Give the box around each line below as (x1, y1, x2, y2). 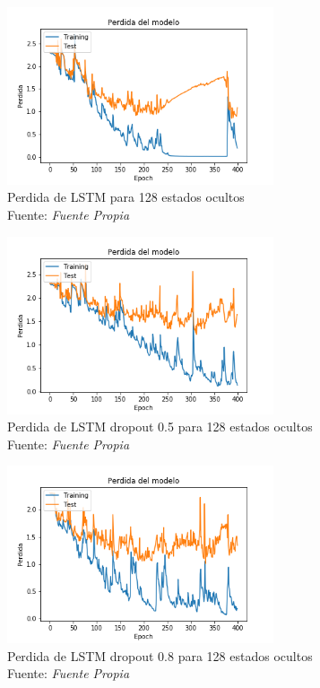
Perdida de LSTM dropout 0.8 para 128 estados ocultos (7, 646, 313, 665)
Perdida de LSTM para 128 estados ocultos (7, 187, 245, 206)
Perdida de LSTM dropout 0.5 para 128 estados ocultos (7, 417, 313, 436)
